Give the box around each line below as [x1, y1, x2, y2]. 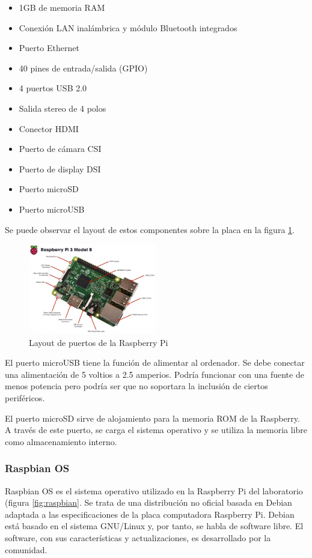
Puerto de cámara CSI [19, 142, 102, 155]
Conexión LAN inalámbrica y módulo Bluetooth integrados [19, 21, 237, 34]
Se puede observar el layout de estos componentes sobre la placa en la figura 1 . [5, 223, 295, 235]
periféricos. [5, 392, 45, 404]
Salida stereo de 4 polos [19, 102, 106, 114]
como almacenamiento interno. [5, 435, 117, 447]
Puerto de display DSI [19, 162, 101, 175]
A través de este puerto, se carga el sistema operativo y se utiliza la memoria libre [5, 423, 308, 436]
